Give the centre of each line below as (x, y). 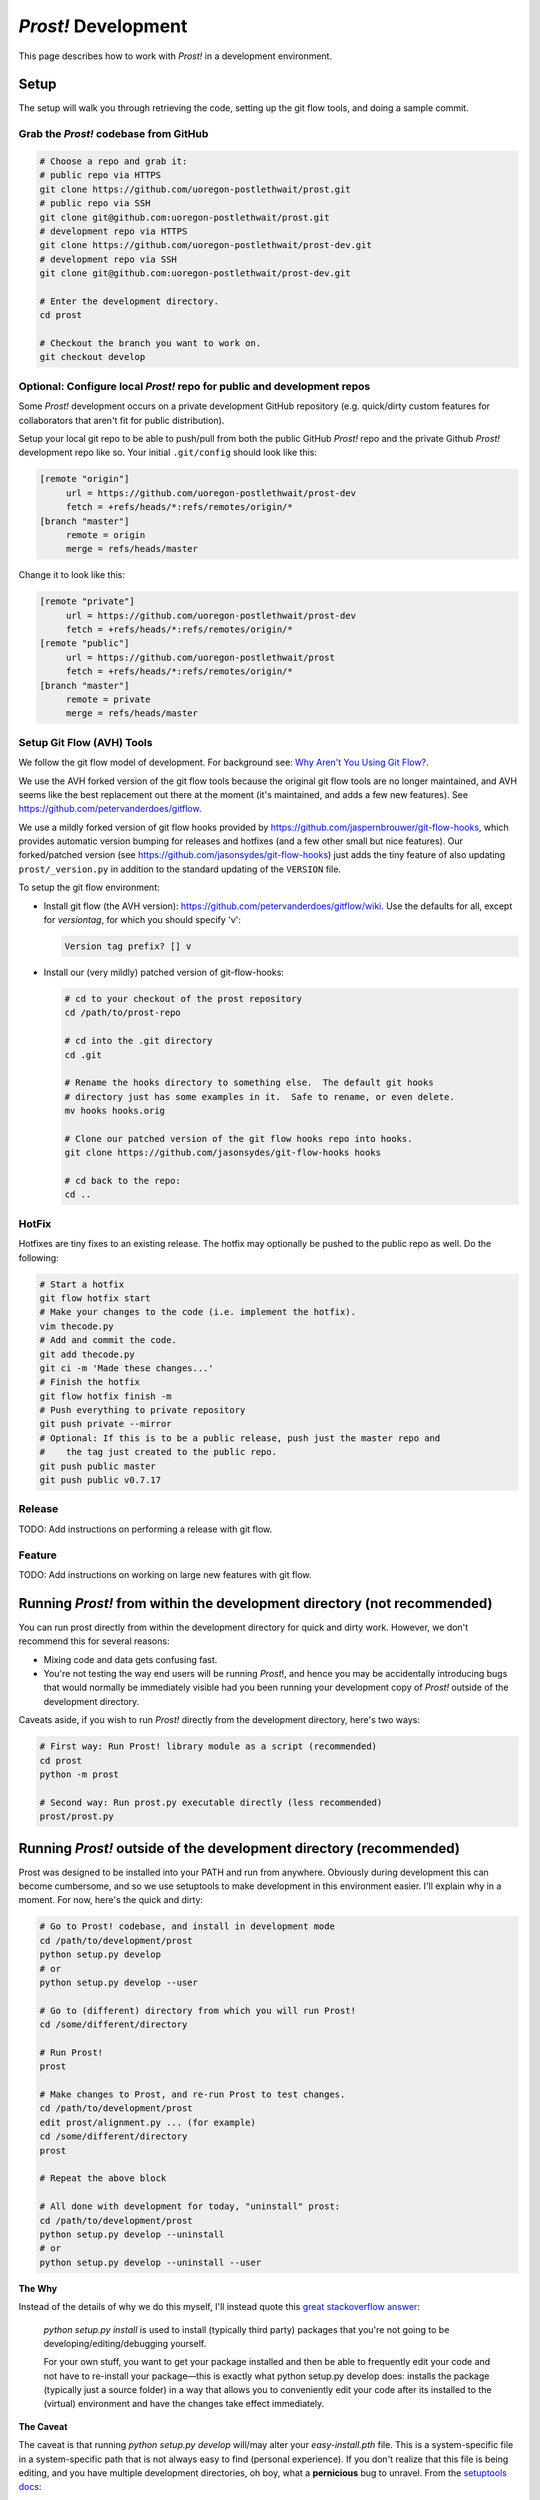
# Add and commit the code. (108, 1340)
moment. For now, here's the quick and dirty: (111, 1900)
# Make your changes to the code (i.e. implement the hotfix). (198, 1312)
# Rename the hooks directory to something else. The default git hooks (249, 1083)
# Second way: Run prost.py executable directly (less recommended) (211, 1802)
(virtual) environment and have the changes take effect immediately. (184, 2404)
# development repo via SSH (108, 259)
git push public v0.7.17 (100, 1480)
